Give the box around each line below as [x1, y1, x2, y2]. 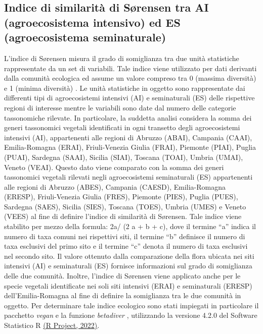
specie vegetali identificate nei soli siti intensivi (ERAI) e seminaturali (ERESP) [4, 280, 252, 291]
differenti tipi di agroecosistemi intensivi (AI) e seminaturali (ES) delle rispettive [4, 92, 255, 103]
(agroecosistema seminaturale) [4, 29, 166, 45]
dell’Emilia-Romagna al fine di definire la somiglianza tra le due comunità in [4, 290, 241, 301]
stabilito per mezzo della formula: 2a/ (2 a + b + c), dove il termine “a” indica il [4, 221, 256, 232]
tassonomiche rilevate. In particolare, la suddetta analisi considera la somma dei [4, 112, 252, 123]
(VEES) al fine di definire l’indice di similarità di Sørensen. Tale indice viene [4, 211, 242, 221]
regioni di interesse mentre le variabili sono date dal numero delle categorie [4, 102, 236, 113]
